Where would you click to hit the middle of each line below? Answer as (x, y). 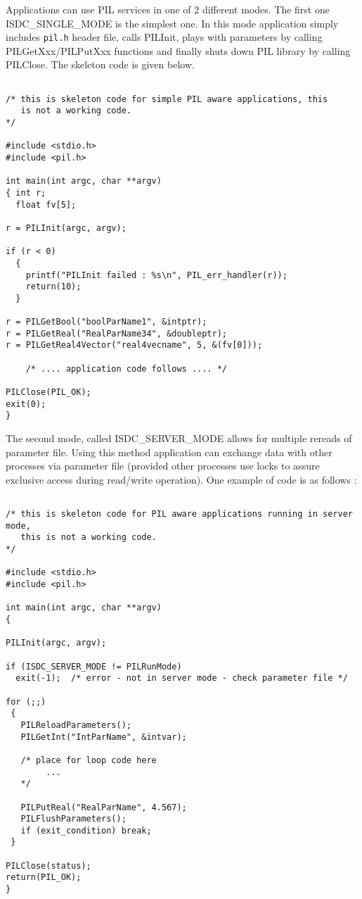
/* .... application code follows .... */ (126, 369)
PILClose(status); (49, 866)
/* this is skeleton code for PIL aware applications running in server (179, 514)
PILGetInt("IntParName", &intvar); (104, 737)
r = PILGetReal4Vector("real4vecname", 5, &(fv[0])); (134, 345)
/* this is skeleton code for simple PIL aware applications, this (167, 99)
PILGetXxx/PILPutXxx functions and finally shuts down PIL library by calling (178, 50)
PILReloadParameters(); (76, 725)
